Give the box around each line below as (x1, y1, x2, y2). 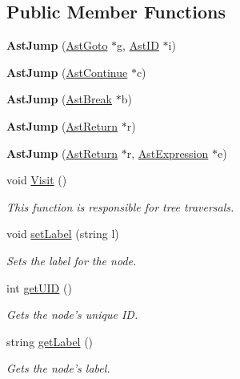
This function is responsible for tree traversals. (6, 198, 234, 215)
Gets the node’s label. (6, 360, 110, 377)
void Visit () (6, 171, 67, 188)
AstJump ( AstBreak (6, 91, 112, 107)
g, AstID (117, 37, 159, 54)
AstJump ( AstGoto (6, 37, 108, 54)
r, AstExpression (126, 144, 209, 161)
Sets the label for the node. (6, 252, 137, 268)
